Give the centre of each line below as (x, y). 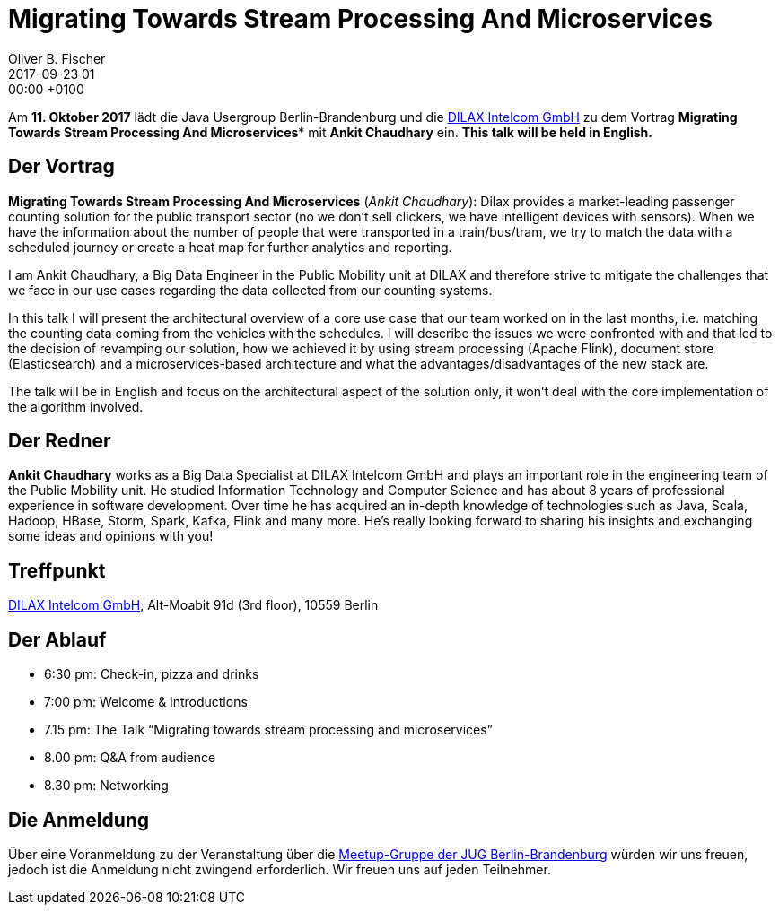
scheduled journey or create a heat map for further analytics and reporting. (230, 247)
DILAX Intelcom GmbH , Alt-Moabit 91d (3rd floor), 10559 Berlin (193, 605)
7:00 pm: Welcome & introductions (146, 702)
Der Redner (60, 441)
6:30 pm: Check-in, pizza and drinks (152, 674)
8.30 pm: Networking (106, 786)
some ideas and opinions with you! (111, 536)
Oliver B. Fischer (57, 58)
